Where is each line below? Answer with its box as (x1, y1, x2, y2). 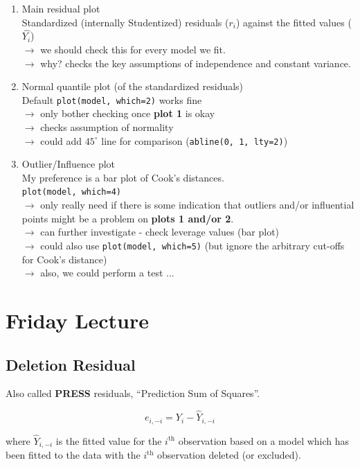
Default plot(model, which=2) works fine (21, 92, 202, 107)
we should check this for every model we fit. (40, 42, 226, 56)
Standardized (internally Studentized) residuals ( (21, 15, 229, 29)
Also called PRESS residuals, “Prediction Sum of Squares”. (6, 386, 260, 400)
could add (40, 133, 82, 148)
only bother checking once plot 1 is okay (40, 106, 215, 121)
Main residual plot (21, 1, 100, 15)
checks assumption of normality (40, 120, 174, 134)
